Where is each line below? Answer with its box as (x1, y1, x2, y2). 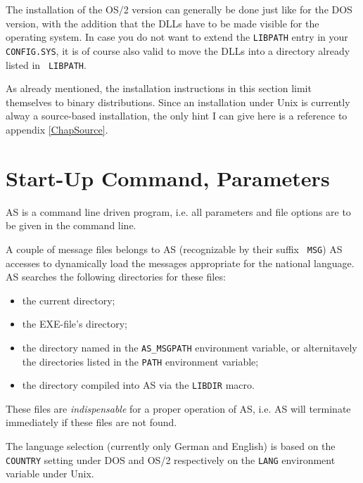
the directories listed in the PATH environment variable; (22, 354, 259, 368)
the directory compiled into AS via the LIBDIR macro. (22, 378, 255, 392)
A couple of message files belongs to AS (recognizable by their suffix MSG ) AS (6, 241, 343, 256)
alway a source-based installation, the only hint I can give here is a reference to (6, 108, 348, 123)
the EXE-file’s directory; (22, 316, 127, 331)
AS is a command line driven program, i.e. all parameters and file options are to (6, 204, 351, 219)
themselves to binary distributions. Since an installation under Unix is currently (6, 94, 350, 109)
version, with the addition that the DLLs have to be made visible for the (6, 15, 319, 30)
